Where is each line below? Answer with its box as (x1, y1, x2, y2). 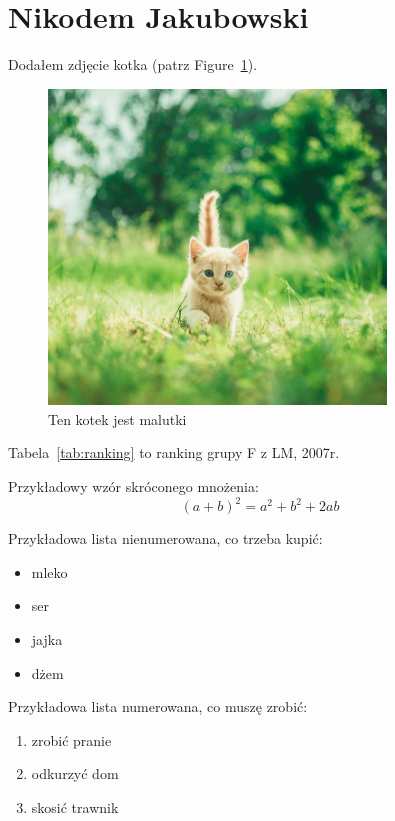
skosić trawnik (31, 796, 119, 817)
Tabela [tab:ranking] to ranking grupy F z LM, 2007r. (8, 442, 340, 463)
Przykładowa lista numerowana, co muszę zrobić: (8, 696, 308, 717)
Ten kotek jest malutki (48, 408, 187, 429)
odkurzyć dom (31, 763, 119, 784)
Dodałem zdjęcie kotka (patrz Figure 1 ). (8, 54, 258, 75)
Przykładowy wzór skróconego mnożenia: (8, 476, 259, 497)
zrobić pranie (31, 729, 112, 750)
